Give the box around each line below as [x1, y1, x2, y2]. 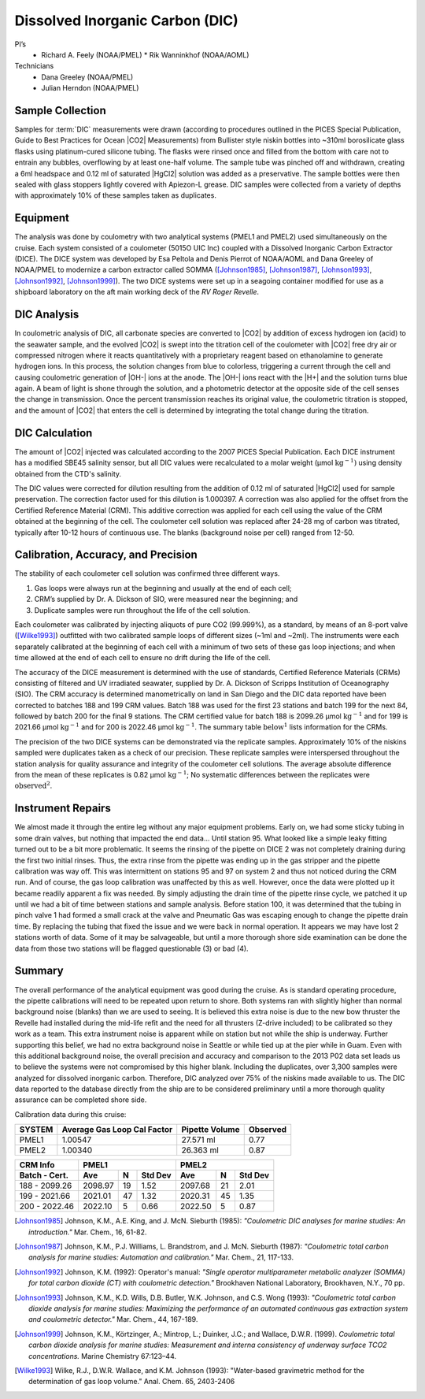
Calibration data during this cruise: [14, 1109, 127, 1119]
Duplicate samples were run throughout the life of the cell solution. [34, 605, 251, 614]
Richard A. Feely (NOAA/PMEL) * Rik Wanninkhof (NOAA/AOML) [41, 50, 249, 59]
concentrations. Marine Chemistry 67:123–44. [28, 1351, 177, 1360]
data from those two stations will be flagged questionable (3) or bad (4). [14, 944, 249, 953]
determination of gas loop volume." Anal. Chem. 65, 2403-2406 [28, 1377, 235, 1386]
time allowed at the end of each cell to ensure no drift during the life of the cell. [14, 653, 271, 662]
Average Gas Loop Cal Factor [61, 1124, 173, 1135]
